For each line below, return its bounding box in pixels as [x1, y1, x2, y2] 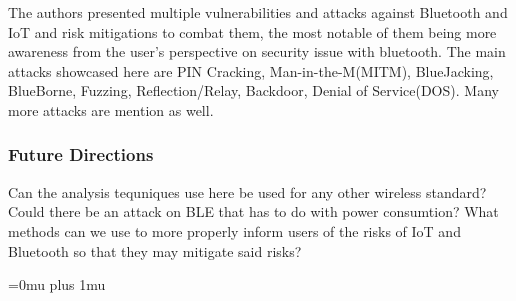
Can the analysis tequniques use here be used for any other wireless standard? [8, 181, 487, 202]
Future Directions [8, 142, 154, 167]
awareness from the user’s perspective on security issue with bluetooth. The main [8, 41, 506, 62]
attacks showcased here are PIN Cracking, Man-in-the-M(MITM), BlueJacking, [8, 60, 494, 81]
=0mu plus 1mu [8, 274, 106, 295]
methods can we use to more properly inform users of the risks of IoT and [8, 220, 461, 241]
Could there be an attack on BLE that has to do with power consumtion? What [8, 201, 499, 222]
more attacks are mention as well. [8, 99, 214, 120]
